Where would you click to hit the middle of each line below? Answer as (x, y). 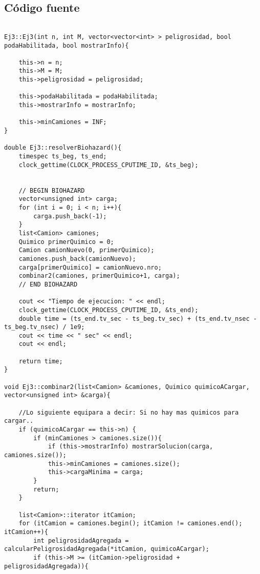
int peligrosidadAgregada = (81, 540)
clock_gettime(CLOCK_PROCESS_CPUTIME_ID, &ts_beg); (109, 165)
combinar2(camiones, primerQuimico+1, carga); (99, 276)
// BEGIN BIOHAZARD (52, 190)
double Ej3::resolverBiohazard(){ (63, 148)
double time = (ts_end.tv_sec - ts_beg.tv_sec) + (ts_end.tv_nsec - (138, 319)
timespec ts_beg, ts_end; (63, 157)
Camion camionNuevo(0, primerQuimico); (86, 250)
